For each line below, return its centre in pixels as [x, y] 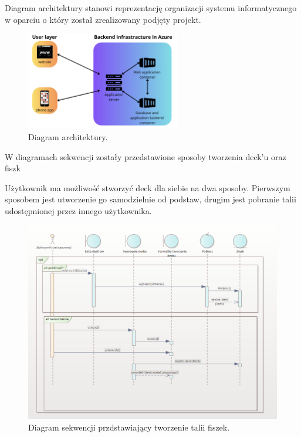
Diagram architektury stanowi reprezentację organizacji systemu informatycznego [151, 8]
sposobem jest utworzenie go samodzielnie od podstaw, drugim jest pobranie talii [150, 199]
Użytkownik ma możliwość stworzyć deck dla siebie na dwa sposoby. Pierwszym [148, 187]
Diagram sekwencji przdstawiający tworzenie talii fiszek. [129, 427]
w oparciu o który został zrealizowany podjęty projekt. [103, 19]
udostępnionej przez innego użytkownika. [78, 210]
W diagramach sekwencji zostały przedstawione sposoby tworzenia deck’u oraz [146, 156]
